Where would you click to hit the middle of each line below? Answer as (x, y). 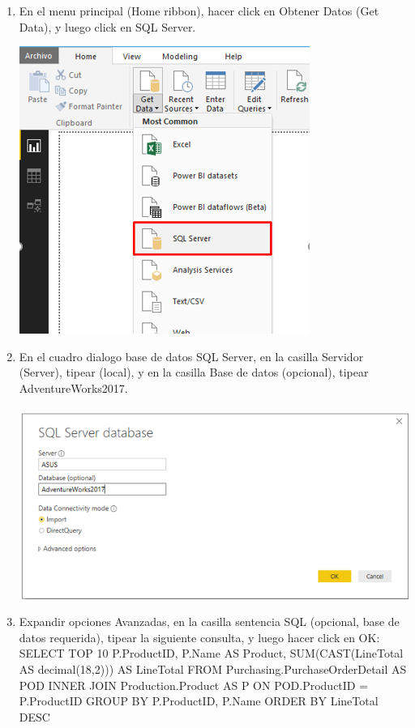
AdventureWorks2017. (73, 387)
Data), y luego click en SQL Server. (107, 26)
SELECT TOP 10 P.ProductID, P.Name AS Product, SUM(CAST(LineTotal (211, 653)
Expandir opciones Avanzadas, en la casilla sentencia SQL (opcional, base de (209, 622)
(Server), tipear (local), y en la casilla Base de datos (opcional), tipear (194, 372)
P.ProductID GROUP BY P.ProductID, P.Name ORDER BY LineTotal (199, 701)
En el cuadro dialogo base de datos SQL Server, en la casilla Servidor (191, 356)
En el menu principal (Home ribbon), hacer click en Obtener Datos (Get (199, 11)
